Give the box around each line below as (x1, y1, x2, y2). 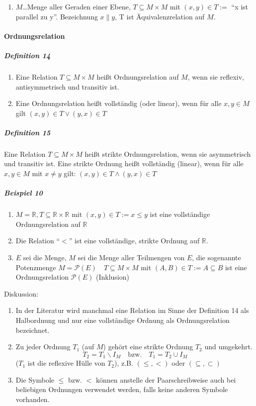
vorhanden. (15, 394, 50, 404)
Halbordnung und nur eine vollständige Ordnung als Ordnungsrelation (15, 314, 230, 325)
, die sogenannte (192, 252, 241, 262)
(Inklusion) (95, 272, 129, 282)
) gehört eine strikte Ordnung (103, 341, 193, 352)
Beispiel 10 (4, 188, 43, 198)
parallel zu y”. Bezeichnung (15, 11, 98, 21)
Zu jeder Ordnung (15, 341, 71, 352)
